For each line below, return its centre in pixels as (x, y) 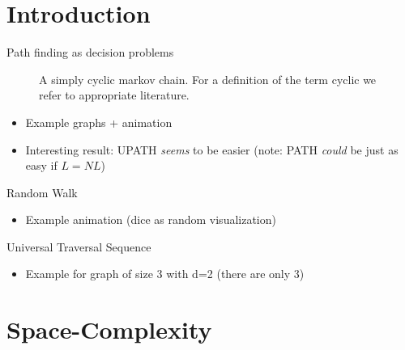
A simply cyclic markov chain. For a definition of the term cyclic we (208, 79)
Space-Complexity (109, 329)
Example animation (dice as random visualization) (151, 219)
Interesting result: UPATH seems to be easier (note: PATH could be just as (212, 149)
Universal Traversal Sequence (79, 246)
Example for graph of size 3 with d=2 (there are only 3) (165, 274)
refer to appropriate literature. (114, 95)
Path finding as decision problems (90, 52)
